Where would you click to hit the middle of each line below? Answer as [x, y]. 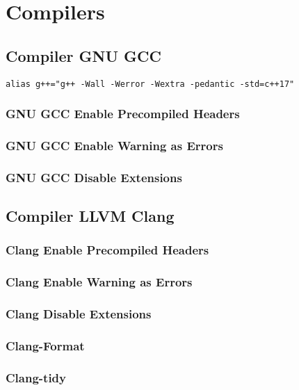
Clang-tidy [36, 377]
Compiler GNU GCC [83, 55]
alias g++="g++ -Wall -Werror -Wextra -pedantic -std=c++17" [150, 84]
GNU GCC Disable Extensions [94, 177]
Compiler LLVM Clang [90, 216]
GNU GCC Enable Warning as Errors [114, 145]
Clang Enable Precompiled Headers [107, 250]
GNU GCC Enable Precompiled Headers [123, 114]
